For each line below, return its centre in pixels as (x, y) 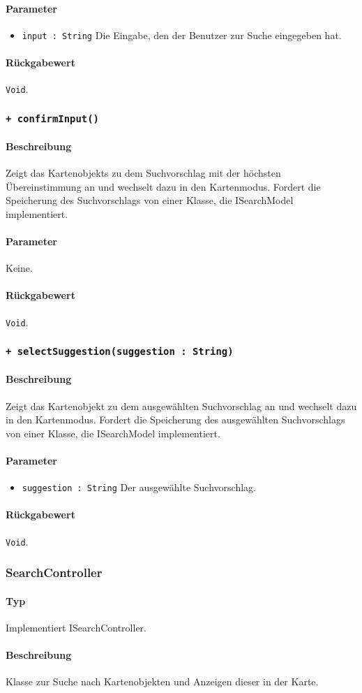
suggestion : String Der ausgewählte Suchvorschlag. (139, 487)
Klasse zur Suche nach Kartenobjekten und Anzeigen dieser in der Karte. (162, 681)
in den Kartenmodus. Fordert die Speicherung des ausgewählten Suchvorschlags (175, 420)
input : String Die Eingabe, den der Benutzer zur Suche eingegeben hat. (182, 35)
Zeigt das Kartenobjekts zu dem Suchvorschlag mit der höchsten (143, 173)
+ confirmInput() (52, 118)
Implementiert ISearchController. (76, 627)
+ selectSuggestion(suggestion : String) (120, 352)
